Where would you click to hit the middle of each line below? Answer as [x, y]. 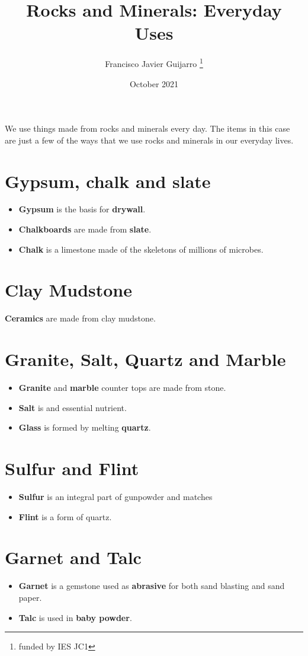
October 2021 [154, 83]
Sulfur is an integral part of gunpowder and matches [115, 496]
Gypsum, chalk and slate [108, 181]
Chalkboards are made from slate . [85, 229]
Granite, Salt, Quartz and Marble [145, 359]
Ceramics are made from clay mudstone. [80, 318]
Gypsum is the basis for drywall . [82, 209]
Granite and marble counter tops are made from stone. [122, 388]
